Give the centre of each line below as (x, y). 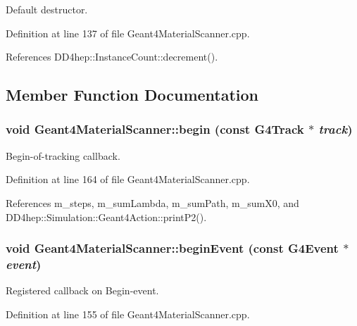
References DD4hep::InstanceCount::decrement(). (112, 57)
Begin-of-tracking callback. (63, 155)
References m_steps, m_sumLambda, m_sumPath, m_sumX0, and (152, 202)
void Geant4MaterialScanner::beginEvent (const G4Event (172, 248)
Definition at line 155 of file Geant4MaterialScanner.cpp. (128, 314)
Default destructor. (47, 9)
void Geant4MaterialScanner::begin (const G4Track (155, 129)
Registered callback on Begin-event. (82, 290)
